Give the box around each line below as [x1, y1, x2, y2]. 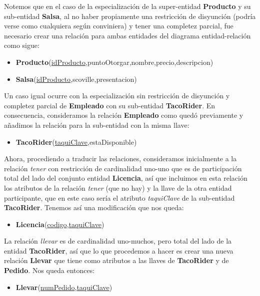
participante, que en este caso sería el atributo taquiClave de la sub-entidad [4, 192, 235, 203]
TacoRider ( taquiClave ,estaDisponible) [15, 136, 137, 147]
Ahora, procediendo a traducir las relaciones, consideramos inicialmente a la [4, 153, 237, 164]
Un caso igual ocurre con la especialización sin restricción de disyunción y [4, 90, 230, 101]
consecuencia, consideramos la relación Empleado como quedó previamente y [4, 110, 243, 120]
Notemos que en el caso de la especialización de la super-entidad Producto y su [4, 1, 251, 11]
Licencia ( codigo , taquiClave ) [15, 219, 104, 229]
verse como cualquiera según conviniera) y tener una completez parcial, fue [4, 20, 233, 31]
